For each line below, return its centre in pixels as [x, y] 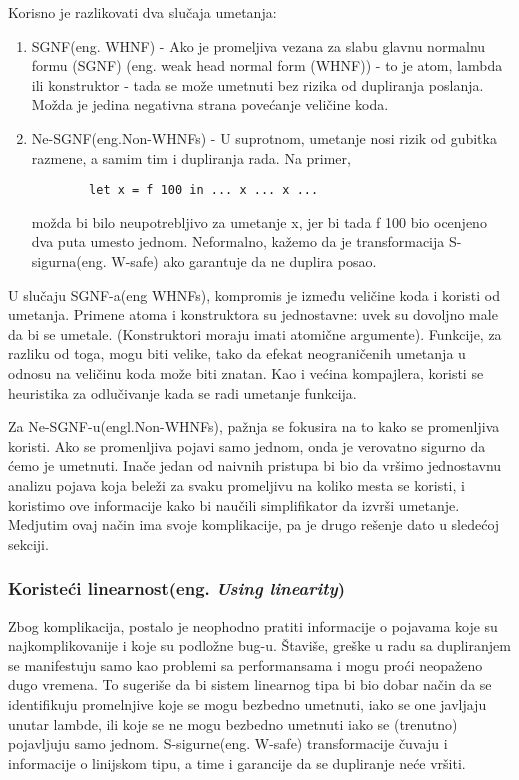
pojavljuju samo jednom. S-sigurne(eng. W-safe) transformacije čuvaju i [228, 743]
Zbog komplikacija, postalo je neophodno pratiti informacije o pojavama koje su [253, 625]
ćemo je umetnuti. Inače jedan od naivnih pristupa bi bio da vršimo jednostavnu [255, 465]
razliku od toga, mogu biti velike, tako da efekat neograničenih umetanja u [237, 353]
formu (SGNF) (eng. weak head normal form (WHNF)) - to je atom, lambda [267, 65]
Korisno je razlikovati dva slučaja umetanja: [142, 12]
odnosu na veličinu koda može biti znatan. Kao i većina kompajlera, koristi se [246, 372]
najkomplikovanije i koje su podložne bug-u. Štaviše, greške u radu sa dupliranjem [259, 645]
